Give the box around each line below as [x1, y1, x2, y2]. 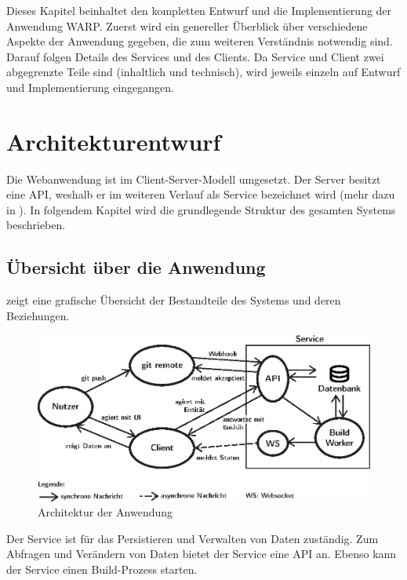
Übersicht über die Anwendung [6, 255, 266, 279]
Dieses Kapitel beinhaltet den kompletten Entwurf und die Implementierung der [6, 2, 392, 18]
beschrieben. [6, 217, 66, 233]
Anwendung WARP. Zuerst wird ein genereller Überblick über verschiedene [6, 17, 368, 34]
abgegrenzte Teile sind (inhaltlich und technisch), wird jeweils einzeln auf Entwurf [6, 64, 401, 80]
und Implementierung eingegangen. [6, 78, 174, 95]
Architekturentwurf [6, 125, 221, 157]
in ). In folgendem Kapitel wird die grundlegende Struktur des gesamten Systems [6, 201, 396, 217]
